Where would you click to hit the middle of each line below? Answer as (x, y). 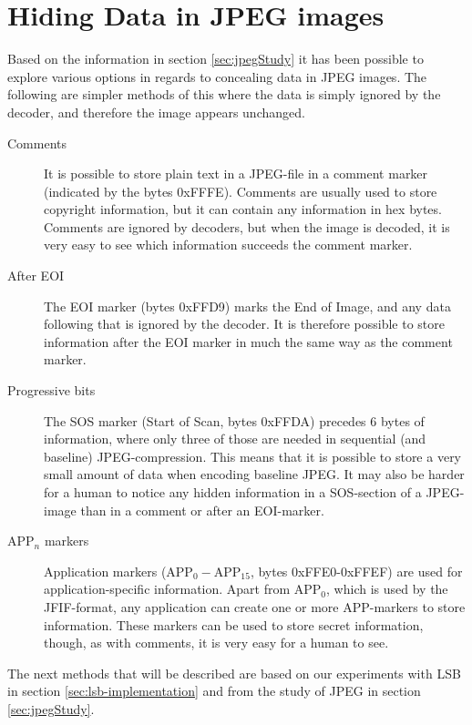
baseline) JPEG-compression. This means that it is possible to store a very (253, 456)
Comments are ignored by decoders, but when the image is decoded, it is (247, 226)
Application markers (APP (118, 571)
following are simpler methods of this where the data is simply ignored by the (224, 94)
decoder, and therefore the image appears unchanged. (156, 112)
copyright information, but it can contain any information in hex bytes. (243, 209)
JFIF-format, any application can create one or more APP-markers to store (255, 606)
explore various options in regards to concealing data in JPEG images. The (217, 76)
